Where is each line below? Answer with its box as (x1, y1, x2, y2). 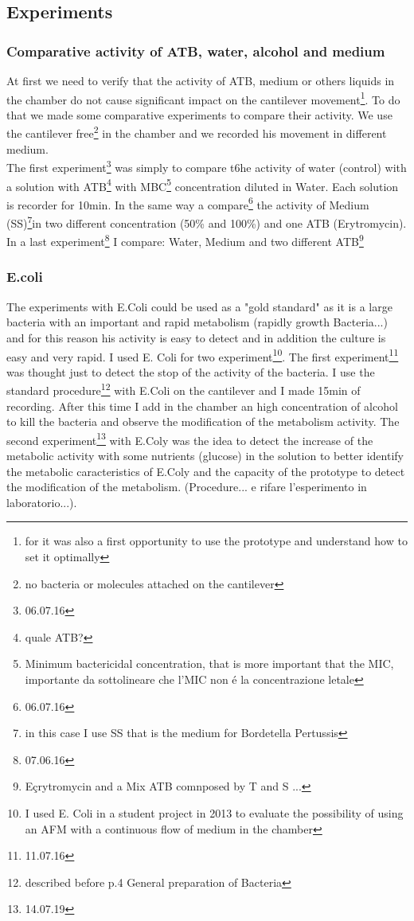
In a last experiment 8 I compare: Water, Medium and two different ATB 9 (6, 231, 364, 249)
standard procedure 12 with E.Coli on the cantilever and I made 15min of (6, 380, 361, 399)
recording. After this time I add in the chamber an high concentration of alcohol (6, 397, 398, 414)
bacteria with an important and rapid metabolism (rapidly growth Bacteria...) (6, 314, 388, 330)
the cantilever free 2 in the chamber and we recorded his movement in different (6, 123, 387, 142)
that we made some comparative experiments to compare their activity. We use (6, 106, 393, 123)
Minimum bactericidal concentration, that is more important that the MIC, (25, 655, 394, 672)
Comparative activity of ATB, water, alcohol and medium (6, 41, 385, 60)
